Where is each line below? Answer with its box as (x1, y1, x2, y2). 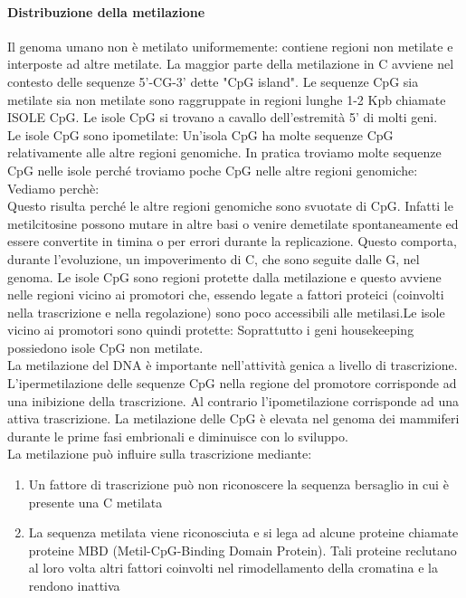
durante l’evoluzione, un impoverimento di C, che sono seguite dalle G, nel (7, 249, 420, 268)
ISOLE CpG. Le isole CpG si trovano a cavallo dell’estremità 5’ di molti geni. (7, 108, 438, 127)
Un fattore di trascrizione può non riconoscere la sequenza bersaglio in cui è (28, 475, 449, 494)
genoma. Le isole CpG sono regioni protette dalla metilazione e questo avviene (7, 267, 442, 286)
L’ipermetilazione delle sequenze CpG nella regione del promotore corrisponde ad (7, 374, 457, 393)
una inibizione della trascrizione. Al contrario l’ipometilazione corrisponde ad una (7, 391, 459, 410)
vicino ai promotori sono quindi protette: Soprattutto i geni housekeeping (7, 320, 414, 339)
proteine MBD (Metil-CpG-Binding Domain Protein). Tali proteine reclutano (28, 540, 457, 559)
